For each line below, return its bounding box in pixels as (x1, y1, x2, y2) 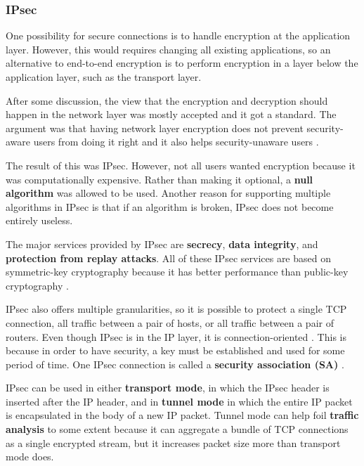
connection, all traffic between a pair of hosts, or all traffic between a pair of (6, 315, 334, 330)
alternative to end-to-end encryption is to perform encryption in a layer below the (6, 56, 358, 70)
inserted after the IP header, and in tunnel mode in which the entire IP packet (6, 394, 353, 408)
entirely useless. (6, 213, 73, 228)
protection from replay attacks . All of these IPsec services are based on (6, 250, 331, 265)
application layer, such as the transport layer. (6, 70, 202, 84)
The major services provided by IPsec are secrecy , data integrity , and (6, 236, 318, 251)
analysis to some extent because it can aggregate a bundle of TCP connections (6, 422, 349, 436)
